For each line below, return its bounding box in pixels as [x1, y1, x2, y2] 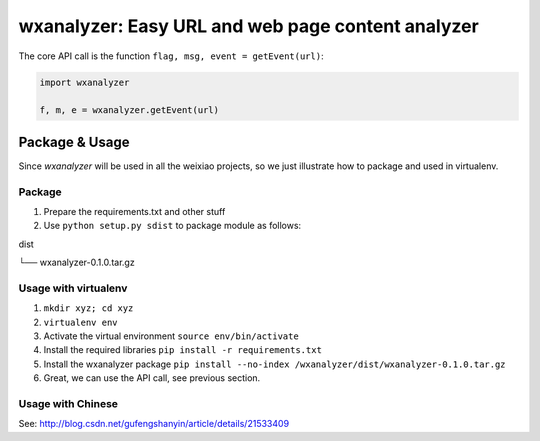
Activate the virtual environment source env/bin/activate [43, 330, 299, 342]
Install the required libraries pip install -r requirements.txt [43, 344, 322, 356]
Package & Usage [18, 133, 130, 150]
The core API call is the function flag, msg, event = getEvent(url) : [18, 50, 324, 62]
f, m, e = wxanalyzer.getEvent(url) [39, 105, 220, 116]
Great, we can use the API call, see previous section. [43, 372, 261, 384]
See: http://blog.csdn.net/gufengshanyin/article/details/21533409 [18, 418, 290, 430]
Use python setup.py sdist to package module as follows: [43, 220, 302, 232]
